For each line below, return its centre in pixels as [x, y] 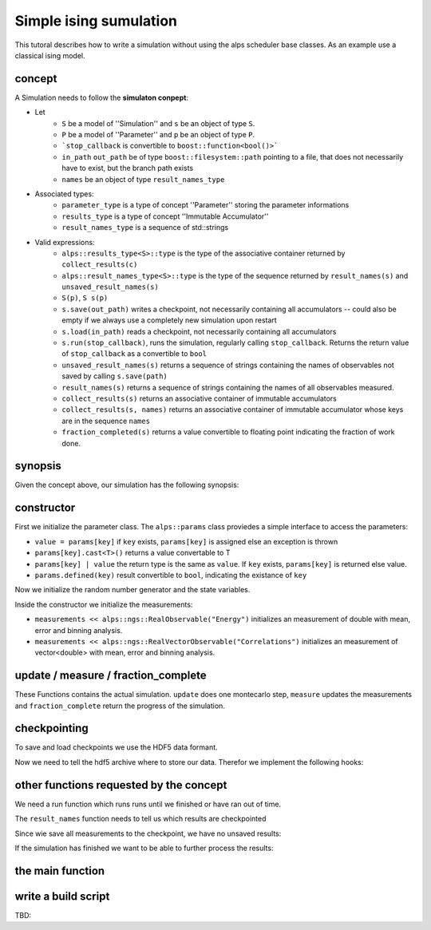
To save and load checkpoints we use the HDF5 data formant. [117, 747]
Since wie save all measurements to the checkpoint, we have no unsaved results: [148, 833]
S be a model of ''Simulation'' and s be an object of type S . [158, 123]
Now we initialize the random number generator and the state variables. [132, 590]
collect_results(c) [100, 265]
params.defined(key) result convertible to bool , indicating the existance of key [171, 575]
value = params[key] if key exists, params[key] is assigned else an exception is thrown [186, 541]
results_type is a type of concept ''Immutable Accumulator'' [165, 216]
